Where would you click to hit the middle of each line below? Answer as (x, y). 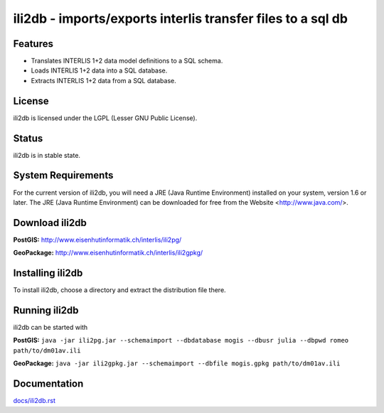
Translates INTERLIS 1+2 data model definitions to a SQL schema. (127, 61)
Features (33, 44)
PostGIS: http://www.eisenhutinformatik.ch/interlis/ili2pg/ (97, 240)
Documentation (48, 384)
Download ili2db (50, 223)
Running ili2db (46, 310)
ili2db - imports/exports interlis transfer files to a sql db (181, 18)
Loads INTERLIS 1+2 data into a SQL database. (99, 70)
